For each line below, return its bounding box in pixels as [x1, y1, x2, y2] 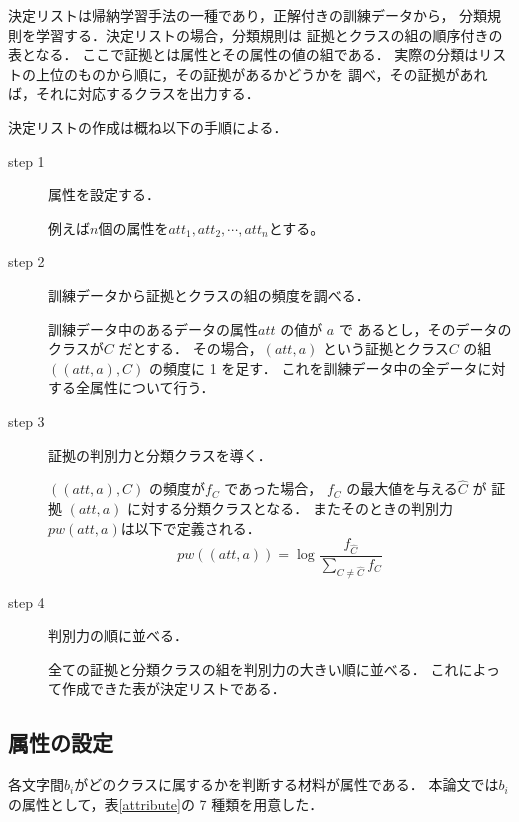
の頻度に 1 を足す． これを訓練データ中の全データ [149, 357, 478, 378]
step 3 [8, 410, 45, 431]
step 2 [8, 251, 45, 272]
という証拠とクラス [322, 338, 449, 359]
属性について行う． [89, 377, 215, 398]
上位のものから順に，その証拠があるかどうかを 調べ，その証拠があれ [35, 63, 488, 84]
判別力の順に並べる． [48, 625, 188, 646]
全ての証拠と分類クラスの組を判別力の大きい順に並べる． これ [48, 658, 459, 679]
